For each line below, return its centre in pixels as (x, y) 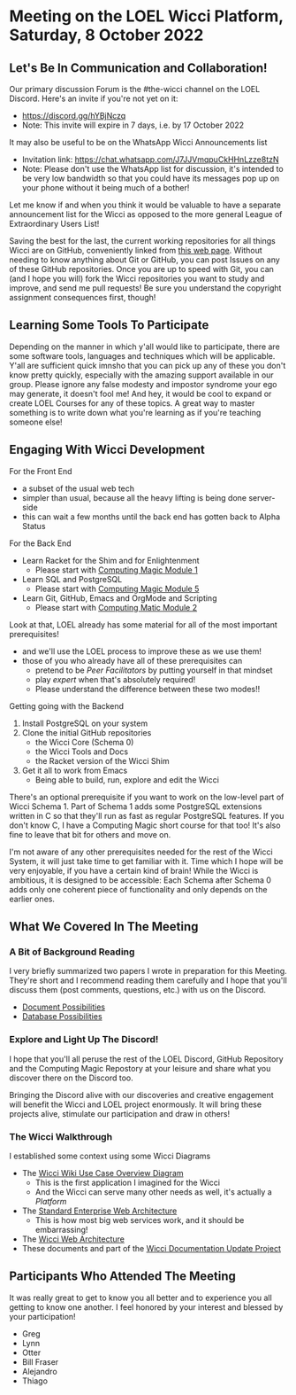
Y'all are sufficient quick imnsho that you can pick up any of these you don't (148, 365)
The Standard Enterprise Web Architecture (99, 1211)
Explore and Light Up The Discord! (84, 1040)
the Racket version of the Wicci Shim (102, 760)
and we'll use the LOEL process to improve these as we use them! (142, 651)
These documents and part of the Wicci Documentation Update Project (151, 1248)
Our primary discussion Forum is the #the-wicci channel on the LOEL (135, 89)
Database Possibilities (62, 1017)
